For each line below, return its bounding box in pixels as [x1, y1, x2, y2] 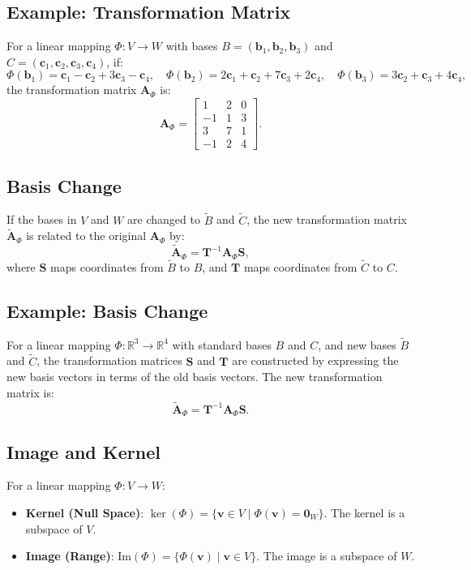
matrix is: [6, 384, 54, 401]
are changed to [127, 211, 200, 228]
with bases [165, 37, 218, 54]
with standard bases [172, 336, 272, 353]
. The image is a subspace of [256, 547, 397, 564]
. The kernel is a [323, 504, 405, 521]
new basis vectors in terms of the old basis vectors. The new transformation [6, 368, 383, 385]
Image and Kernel [6, 439, 161, 464]
